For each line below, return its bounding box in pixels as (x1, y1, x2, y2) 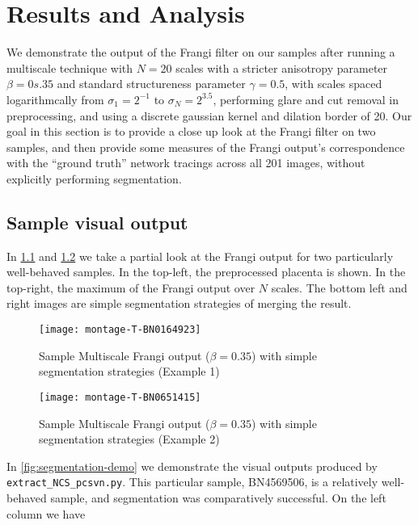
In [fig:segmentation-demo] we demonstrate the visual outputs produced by (6, 457, 378, 474)
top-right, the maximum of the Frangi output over (6, 279, 255, 296)
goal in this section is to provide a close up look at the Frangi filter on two (6, 123, 376, 140)
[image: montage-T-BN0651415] (39, 391, 201, 403)
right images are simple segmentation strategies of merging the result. (6, 295, 352, 312)
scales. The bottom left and (271, 279, 407, 296)
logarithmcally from (6, 90, 104, 107)
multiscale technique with (6, 59, 133, 76)
